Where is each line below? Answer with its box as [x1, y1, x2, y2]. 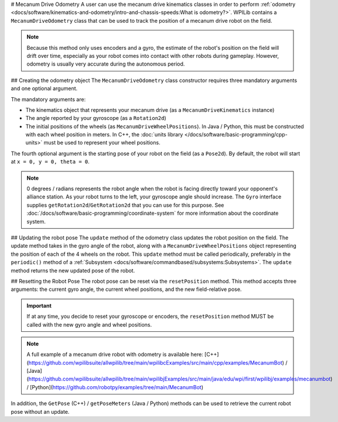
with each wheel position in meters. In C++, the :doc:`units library [25, 131, 183, 138]
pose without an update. [11, 408, 70, 415]
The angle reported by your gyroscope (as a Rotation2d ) [25, 115, 166, 122]
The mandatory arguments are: [11, 95, 86, 102]
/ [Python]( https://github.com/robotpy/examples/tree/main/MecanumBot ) [26, 383, 204, 390]
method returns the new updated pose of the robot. [11, 267, 135, 274]
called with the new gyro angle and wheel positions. [26, 321, 152, 328]
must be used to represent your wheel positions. [43, 139, 161, 146]
